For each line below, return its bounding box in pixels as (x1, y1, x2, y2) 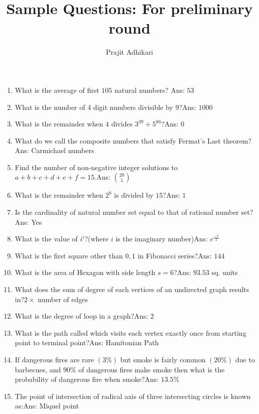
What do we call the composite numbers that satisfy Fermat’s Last (15, 135, 221, 146)
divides (111, 118, 133, 129)
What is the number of (15, 101, 85, 112)
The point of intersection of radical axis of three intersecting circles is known (15, 390, 251, 401)
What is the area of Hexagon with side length (15, 267, 156, 278)
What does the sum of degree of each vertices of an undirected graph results (15, 284, 249, 295)
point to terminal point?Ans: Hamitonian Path (15, 337, 159, 348)
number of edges (38, 294, 88, 304)
